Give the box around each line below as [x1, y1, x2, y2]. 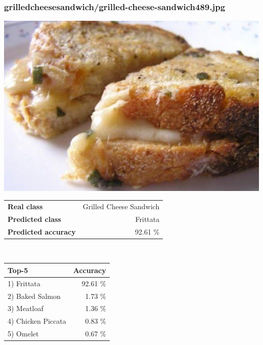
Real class [8, 201, 43, 211]
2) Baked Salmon [8, 290, 61, 301]
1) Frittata [8, 278, 40, 288]
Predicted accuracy [8, 226, 76, 237]
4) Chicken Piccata [8, 316, 66, 326]
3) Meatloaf [8, 303, 43, 314]
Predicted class [8, 213, 61, 224]
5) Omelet [8, 328, 39, 339]
